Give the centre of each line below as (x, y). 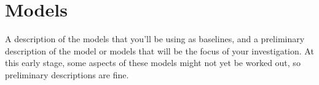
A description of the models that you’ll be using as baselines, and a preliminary (155, 39)
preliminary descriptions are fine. (67, 74)
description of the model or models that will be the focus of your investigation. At (159, 50)
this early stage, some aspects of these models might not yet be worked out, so (153, 63)
